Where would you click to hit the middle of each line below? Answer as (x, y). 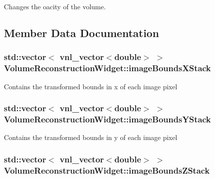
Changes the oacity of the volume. (55, 6)
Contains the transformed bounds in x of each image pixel (91, 86)
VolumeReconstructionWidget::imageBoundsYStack (107, 119)
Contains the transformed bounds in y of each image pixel (91, 137)
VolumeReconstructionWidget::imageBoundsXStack (107, 68)
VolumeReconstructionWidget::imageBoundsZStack (107, 170)
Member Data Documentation (82, 32)
